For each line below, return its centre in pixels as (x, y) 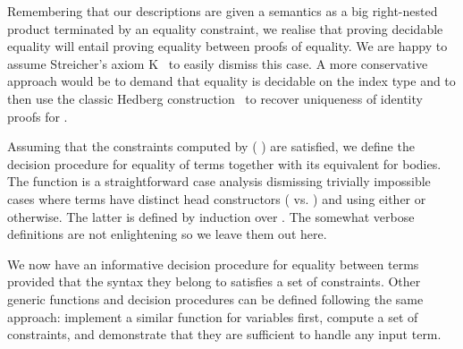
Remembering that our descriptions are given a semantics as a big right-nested (223, 11)
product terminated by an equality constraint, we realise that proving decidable (225, 28)
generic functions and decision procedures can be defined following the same (215, 298)
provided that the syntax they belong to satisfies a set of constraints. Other (214, 281)
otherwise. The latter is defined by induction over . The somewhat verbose (211, 216)
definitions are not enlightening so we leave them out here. (167, 234)
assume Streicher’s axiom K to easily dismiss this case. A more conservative (218, 63)
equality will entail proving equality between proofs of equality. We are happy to (227, 46)
